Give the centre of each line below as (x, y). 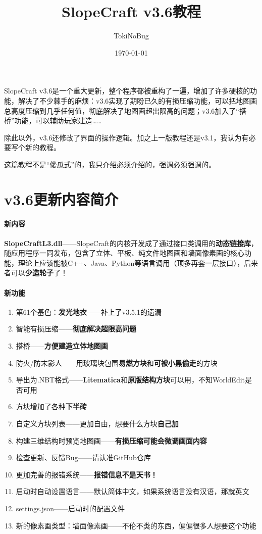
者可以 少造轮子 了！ (36, 273)
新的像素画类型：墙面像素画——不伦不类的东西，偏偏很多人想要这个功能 (136, 525)
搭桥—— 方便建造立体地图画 (62, 346)
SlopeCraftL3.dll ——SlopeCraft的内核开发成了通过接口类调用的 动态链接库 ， (131, 243)
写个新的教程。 (36, 147)
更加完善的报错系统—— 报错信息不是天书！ (87, 474)
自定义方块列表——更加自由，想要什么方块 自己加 (97, 423)
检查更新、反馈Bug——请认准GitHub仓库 (83, 457)
